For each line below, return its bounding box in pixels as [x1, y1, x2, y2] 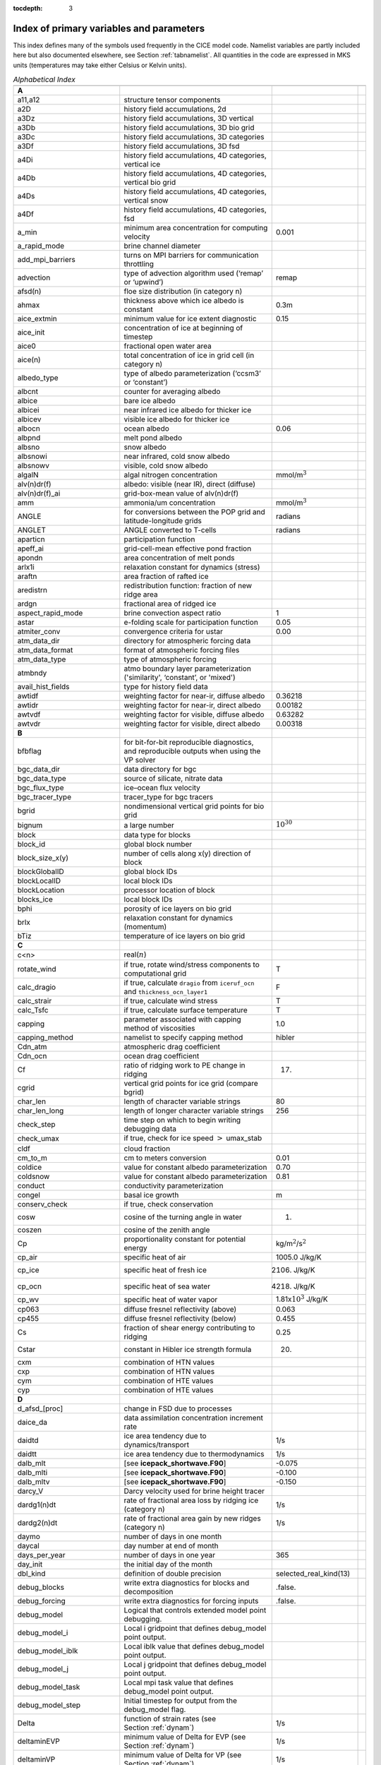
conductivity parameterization [123, 1180, 224, 1190]
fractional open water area [123, 341, 212, 351]
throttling [123, 259, 155, 269]
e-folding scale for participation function [123, 618, 259, 628]
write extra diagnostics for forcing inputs [123, 1596, 259, 1606]
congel [17, 1190, 40, 1199]
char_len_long [17, 1106, 64, 1115]
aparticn [17, 534, 45, 544]
